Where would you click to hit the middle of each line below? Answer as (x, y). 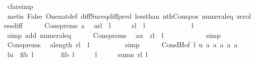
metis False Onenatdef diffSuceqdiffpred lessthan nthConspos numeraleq (120, 15)
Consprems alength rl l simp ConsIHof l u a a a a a (122, 45)
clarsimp (20, 6)
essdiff (13, 25)
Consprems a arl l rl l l (119, 25)
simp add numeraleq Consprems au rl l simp (114, 35)
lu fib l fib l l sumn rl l (77, 54)
